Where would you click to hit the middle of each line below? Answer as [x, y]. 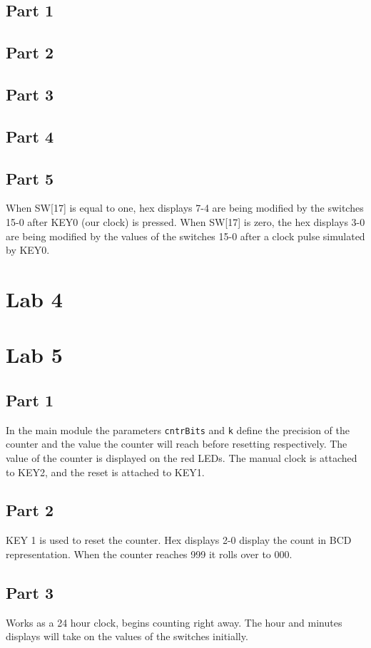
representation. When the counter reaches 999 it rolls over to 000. [149, 554]
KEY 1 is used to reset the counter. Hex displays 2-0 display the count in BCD [179, 540]
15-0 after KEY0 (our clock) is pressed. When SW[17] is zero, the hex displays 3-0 [185, 221]
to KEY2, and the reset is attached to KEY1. [105, 472]
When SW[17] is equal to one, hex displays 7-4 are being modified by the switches [185, 208]
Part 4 [30, 136]
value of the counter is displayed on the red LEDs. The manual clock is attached [182, 457]
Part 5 [30, 178]
